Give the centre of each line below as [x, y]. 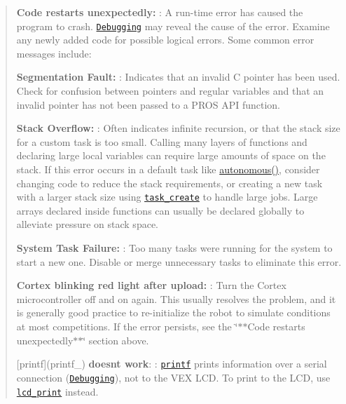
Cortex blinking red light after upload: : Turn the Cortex [151, 285]
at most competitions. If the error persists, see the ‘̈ [127, 326]
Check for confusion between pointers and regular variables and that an [170, 91]
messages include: [54, 53]
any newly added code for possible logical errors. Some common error [165, 40]
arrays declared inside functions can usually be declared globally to [160, 210]
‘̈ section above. [116, 340]
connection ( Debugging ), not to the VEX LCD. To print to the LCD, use [173, 377]
